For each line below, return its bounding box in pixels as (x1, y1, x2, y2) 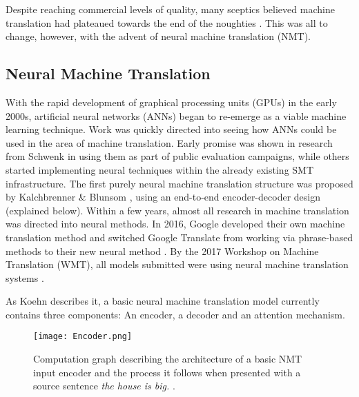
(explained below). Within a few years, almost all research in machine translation (6, 203, 349, 217)
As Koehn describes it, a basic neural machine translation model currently (6, 294, 320, 308)
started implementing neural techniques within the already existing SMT (6, 162, 314, 176)
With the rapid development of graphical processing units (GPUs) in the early (6, 94, 337, 109)
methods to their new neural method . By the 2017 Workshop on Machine (6, 243, 319, 258)
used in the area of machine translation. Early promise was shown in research (6, 135, 333, 150)
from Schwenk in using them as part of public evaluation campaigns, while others (6, 149, 349, 163)
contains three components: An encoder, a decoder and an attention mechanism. (6, 307, 345, 321)
